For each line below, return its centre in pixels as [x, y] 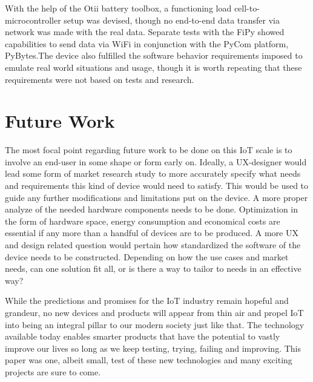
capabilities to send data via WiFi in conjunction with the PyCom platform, [147, 43]
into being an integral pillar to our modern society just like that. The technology [155, 324]
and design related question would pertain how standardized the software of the [153, 245]
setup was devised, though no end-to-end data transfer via [172, 20]
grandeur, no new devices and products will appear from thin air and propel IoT [154, 312]
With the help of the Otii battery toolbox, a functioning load [118, 8]
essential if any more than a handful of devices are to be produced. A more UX [152, 233]
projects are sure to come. [53, 371]
